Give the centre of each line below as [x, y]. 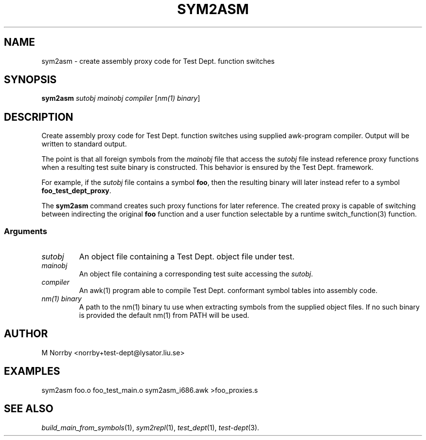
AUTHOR [26, 334]
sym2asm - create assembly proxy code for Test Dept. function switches [158, 61]
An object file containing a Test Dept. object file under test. [187, 257]
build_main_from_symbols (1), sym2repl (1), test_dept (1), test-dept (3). [150, 427]
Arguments [26, 231]
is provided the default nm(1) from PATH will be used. [164, 315]
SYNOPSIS [30, 80]
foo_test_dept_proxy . [76, 191]
